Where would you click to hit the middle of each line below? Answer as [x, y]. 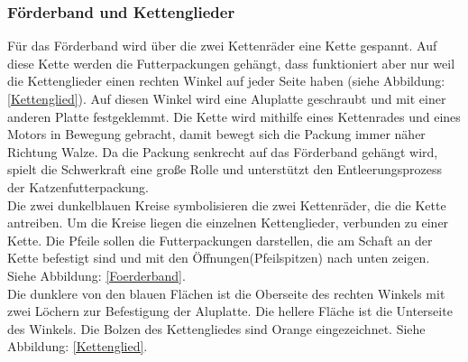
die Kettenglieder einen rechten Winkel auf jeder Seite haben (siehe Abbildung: [226, 81]
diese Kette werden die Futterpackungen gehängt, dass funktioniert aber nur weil [231, 63]
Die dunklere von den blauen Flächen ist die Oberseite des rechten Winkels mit [226, 293]
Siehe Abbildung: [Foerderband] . [96, 275]
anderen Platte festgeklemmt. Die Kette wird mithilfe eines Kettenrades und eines [234, 116]
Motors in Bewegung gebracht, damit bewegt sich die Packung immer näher [216, 134]
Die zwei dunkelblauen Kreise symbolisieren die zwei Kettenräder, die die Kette [227, 204]
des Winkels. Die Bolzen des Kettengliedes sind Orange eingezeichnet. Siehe [216, 328]
